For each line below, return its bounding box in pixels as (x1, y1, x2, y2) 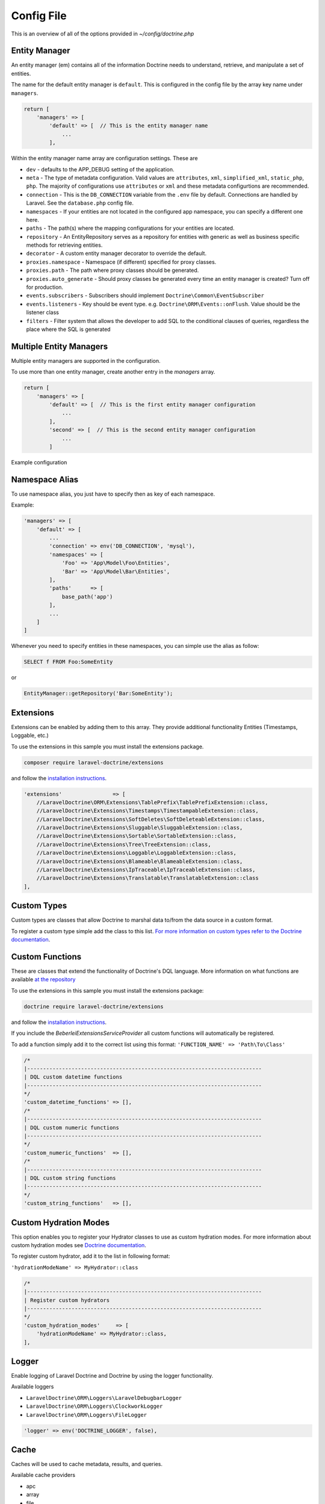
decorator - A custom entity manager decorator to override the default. (26, 250, 207, 257)
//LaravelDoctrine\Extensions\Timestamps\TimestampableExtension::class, (36, 807, 259, 815)
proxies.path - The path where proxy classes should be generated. (26, 267, 199, 274)
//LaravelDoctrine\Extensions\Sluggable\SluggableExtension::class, (36, 824, 243, 831)
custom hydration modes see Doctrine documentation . (11, 1242, 147, 1249)
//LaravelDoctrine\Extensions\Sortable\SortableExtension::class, (36, 833, 237, 839)
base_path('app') (61, 593, 113, 600)
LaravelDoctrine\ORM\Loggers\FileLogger (26, 1411, 147, 1418)
